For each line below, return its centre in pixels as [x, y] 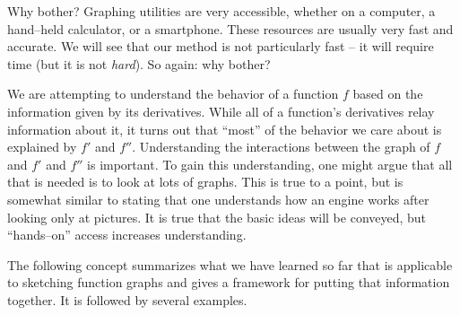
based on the [388, 94]
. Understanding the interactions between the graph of [281, 147]
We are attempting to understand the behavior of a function [173, 94]
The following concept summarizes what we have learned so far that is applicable [230, 264]
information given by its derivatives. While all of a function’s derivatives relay [221, 111]
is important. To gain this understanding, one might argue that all [270, 164]
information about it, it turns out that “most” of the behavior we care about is [225, 129]
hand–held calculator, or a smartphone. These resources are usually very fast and [230, 28]
